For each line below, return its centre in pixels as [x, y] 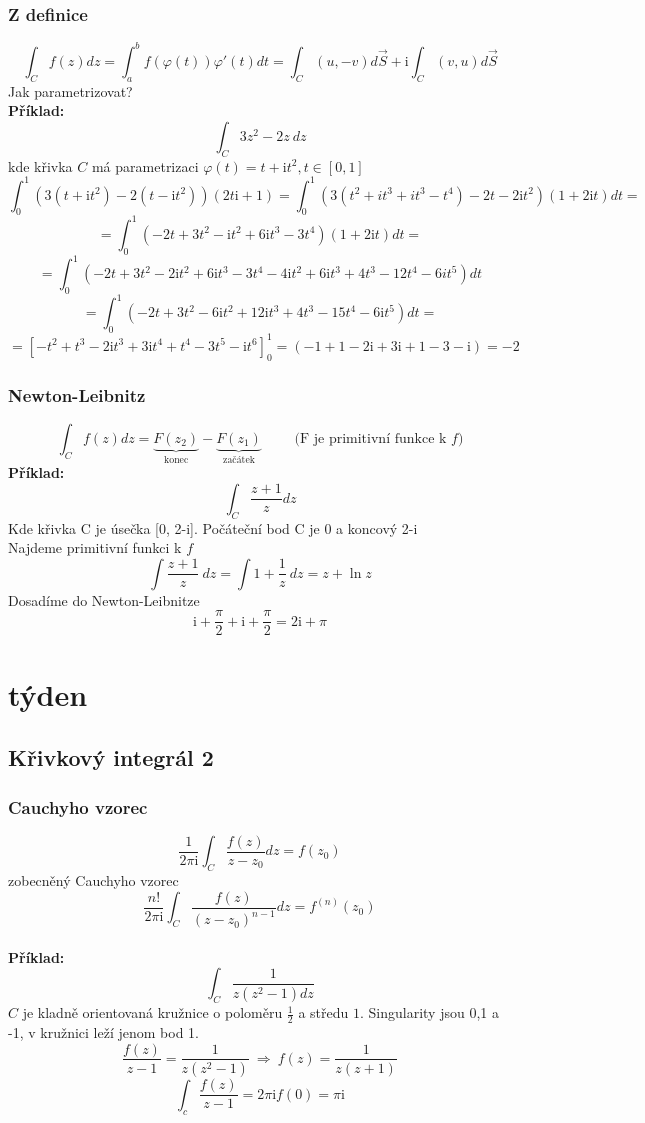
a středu [323, 1012]
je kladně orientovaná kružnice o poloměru [152, 1012]
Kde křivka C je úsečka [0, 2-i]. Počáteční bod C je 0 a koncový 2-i [213, 527]
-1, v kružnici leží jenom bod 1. [103, 1031]
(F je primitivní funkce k [370, 438]
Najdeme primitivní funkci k [95, 547]
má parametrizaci [145, 165]
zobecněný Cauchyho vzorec [93, 880]
